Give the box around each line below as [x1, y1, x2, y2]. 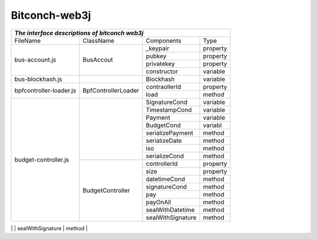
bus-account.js [14, 56, 56, 64]
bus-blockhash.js [14, 75, 63, 83]
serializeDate [146, 136, 182, 145]
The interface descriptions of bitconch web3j [14, 29, 144, 37]
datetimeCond [146, 175, 185, 183]
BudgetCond [146, 121, 181, 129]
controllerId [146, 159, 178, 168]
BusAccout [82, 56, 113, 64]
